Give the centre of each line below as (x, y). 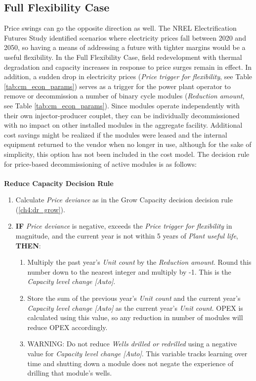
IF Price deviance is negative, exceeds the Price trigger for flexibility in (124, 226)
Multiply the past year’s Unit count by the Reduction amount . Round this (139, 262)
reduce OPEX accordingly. (67, 327)
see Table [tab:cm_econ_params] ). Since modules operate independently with (122, 105)
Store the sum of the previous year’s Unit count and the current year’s (134, 298)
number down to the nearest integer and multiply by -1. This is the (129, 271)
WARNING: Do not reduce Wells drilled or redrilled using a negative (132, 344)
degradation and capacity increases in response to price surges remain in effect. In (128, 67)
